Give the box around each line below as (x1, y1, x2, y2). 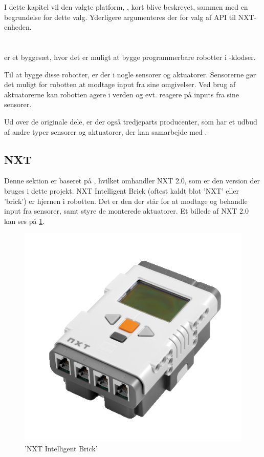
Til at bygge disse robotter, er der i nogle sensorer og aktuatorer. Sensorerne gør (4, 69, 256, 79)
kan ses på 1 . (4, 215, 45, 226)
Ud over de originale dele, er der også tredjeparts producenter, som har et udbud (4, 116, 257, 127)
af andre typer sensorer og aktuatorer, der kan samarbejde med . (4, 126, 207, 137)
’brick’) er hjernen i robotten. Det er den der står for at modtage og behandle (4, 195, 248, 206)
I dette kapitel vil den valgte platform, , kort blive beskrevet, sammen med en (4, 2, 248, 12)
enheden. (4, 22, 32, 32)
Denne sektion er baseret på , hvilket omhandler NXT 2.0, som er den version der (4, 175, 260, 186)
